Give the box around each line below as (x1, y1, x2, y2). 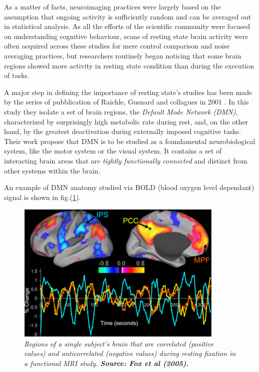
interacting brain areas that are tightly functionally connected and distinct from (4, 155, 247, 165)
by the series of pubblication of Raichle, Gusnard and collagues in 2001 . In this (4, 96, 249, 107)
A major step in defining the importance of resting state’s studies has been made (4, 86, 252, 97)
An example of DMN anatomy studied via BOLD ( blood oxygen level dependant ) (4, 182, 254, 192)
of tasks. (4, 70, 30, 80)
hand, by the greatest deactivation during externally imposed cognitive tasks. (4, 126, 241, 136)
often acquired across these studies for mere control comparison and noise (4, 40, 230, 51)
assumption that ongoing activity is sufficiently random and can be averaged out (4, 11, 251, 21)
